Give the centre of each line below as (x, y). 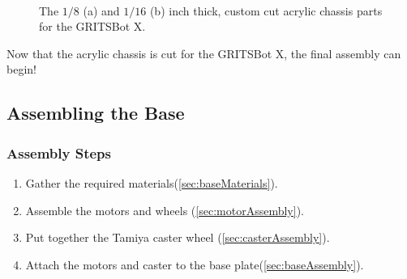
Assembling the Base (96, 113)
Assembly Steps (59, 152)
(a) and (101, 10)
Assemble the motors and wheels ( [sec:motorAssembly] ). (165, 210)
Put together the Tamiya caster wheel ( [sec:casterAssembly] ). (178, 237)
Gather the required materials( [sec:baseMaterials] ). (152, 182)
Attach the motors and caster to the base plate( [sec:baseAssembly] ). (195, 264)
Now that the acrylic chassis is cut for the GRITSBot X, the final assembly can (204, 53)
